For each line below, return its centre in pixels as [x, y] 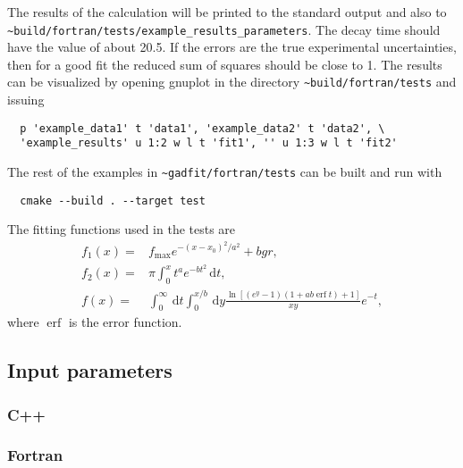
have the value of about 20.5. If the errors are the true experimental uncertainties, [232, 47]
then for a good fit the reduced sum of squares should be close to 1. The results [225, 64]
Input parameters [90, 370]
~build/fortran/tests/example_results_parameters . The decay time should [224, 29]
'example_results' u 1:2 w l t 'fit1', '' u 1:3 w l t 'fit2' [209, 143]
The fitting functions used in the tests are [122, 229]
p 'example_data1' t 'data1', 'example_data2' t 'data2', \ [202, 128]
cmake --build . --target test [113, 201]
